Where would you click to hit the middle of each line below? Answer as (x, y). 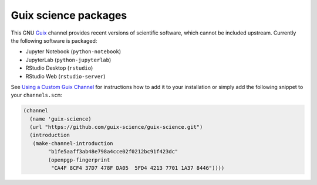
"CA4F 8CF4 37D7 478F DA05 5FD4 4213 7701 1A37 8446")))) (138, 168)
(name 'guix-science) (61, 119)
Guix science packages (69, 15)
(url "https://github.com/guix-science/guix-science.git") (116, 127)
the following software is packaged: (54, 40)
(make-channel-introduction (73, 143)
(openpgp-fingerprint (79, 160)
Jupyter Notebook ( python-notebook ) (73, 52)
